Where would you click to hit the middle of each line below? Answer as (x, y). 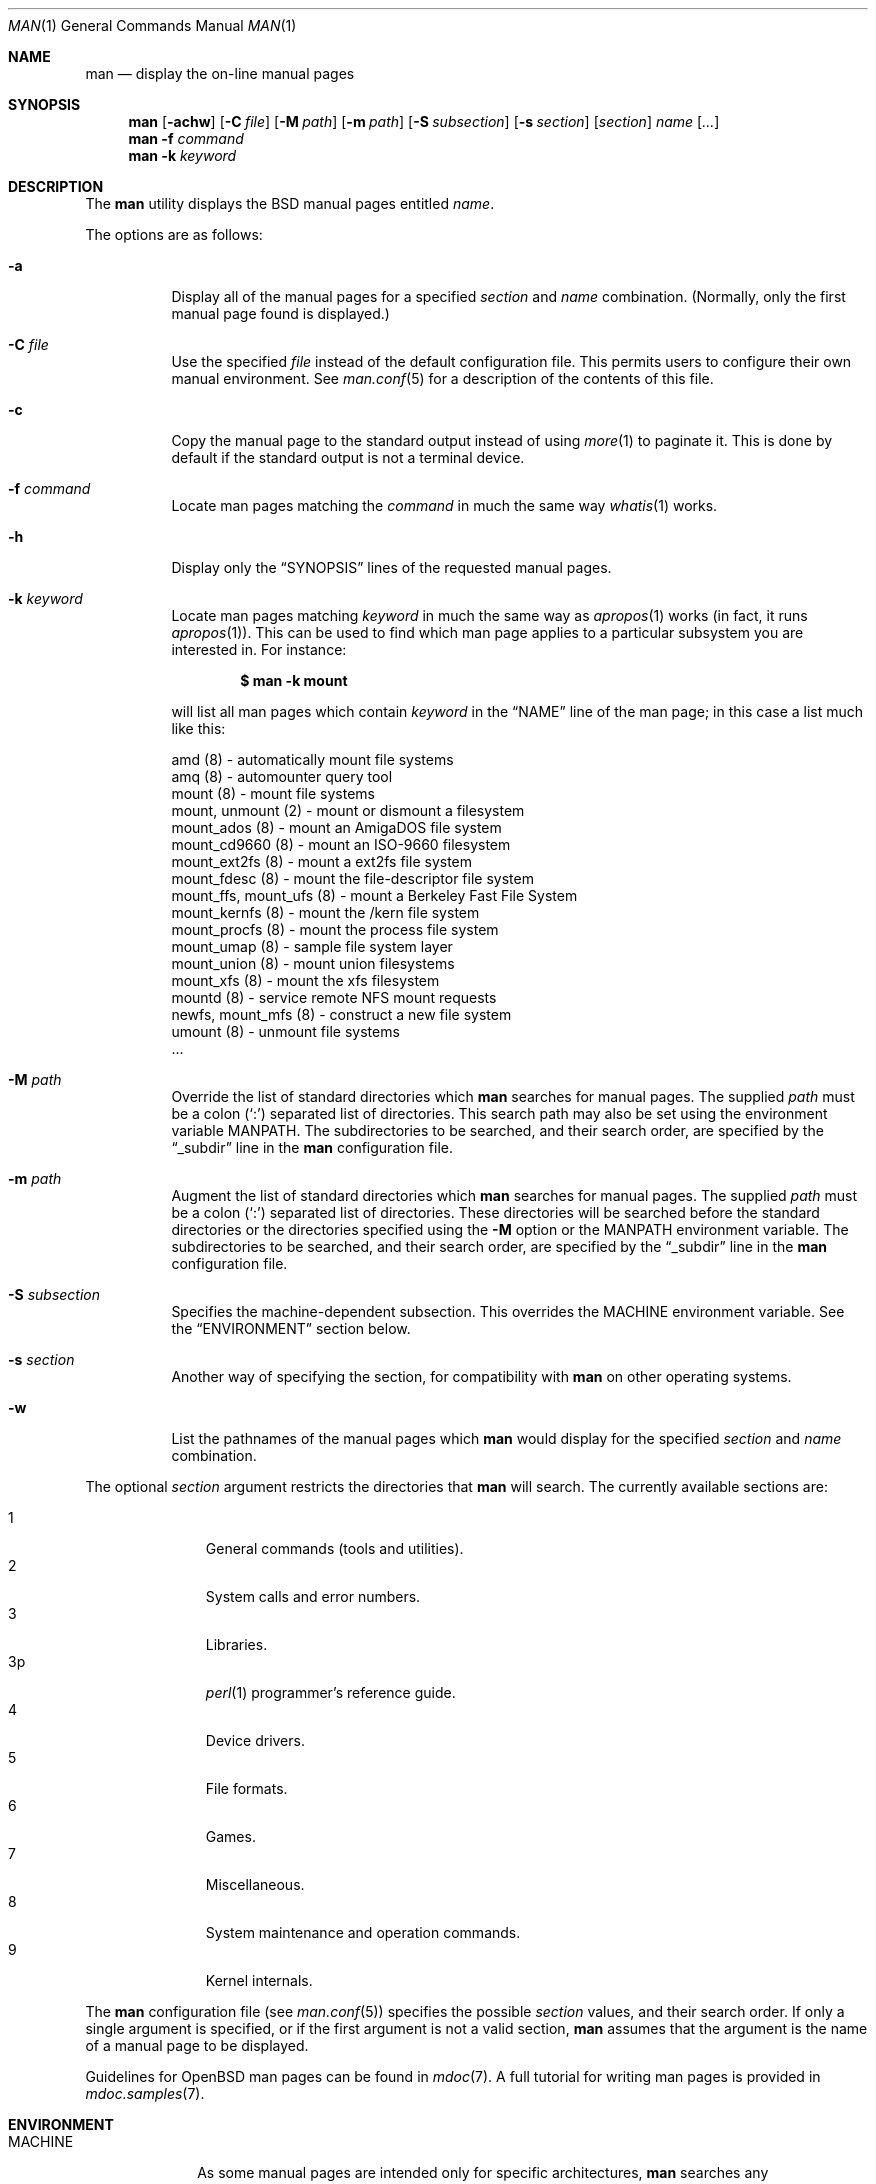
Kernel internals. (259, 1980)
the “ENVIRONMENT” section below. (291, 1328)
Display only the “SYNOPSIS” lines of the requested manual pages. (391, 567)
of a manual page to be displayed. (197, 2045)
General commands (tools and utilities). (334, 1548)
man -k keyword (182, 155)
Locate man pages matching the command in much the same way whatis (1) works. (444, 505)
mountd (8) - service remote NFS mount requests (334, 997)
